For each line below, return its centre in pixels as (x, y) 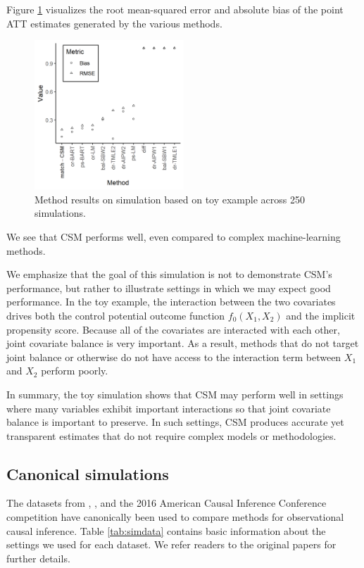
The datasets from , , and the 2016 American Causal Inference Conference (167, 503)
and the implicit (321, 315)
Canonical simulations (88, 473)
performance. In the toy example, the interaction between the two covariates (171, 302)
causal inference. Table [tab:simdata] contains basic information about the (166, 530)
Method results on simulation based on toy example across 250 (170, 199)
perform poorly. (75, 371)
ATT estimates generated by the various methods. (114, 23)
